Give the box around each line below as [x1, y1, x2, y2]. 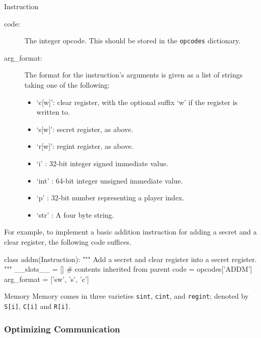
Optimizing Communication [4, 322, 120, 335]
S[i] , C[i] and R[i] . [4, 301, 71, 311]
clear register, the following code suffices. [4, 236, 132, 247]
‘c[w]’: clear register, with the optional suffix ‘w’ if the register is [36, 96, 238, 107]
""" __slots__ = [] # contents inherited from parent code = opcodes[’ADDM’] [4, 264, 252, 274]
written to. [36, 107, 70, 117]
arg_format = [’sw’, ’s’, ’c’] [4, 273, 89, 284]
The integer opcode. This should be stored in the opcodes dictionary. [24, 35, 241, 46]
